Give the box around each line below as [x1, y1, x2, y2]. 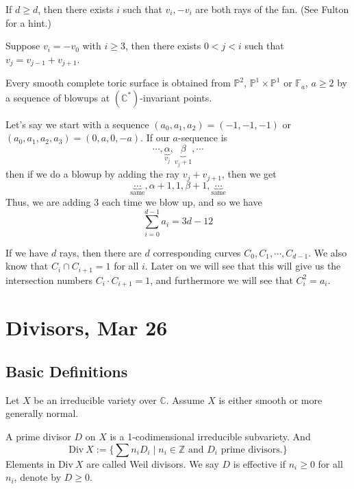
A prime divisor [5, 429, 71, 443]
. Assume [166, 392, 205, 407]
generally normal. [5, 406, 79, 420]
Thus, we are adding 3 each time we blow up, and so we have [5, 194, 262, 208]
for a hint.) [5, 15, 51, 29]
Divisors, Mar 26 [5, 313, 168, 342]
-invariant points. [140, 90, 212, 104]
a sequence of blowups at [5, 90, 110, 104]
